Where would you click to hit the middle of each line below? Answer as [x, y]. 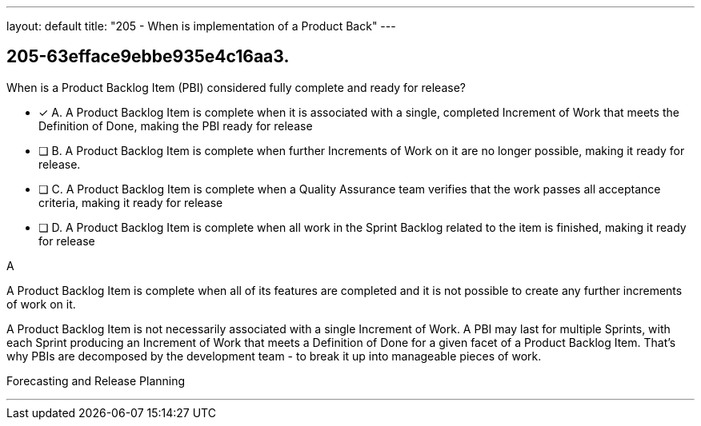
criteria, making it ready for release [131, 202]
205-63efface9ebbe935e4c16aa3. [148, 57]
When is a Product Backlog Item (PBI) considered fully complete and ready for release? [236, 87]
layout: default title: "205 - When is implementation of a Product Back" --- [201, 26]
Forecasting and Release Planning [96, 380]
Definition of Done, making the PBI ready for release [176, 125]
